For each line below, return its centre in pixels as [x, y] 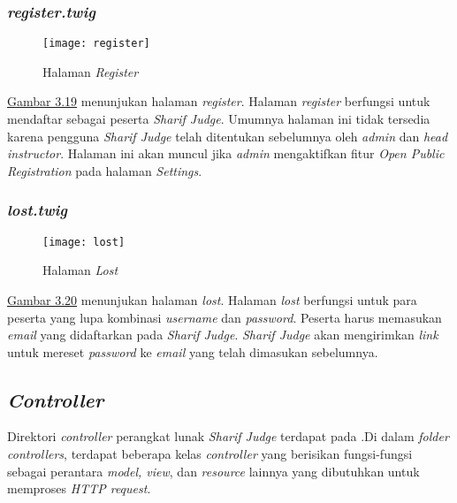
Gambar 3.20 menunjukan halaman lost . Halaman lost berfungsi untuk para [212, 299]
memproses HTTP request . [79, 488]
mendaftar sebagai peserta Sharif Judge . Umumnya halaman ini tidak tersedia [219, 119]
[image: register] [96, 44]
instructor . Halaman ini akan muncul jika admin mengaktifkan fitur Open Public [226, 153]
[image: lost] [84, 242]
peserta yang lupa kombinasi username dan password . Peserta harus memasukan [225, 317]
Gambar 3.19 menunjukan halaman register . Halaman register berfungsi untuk [219, 101]
